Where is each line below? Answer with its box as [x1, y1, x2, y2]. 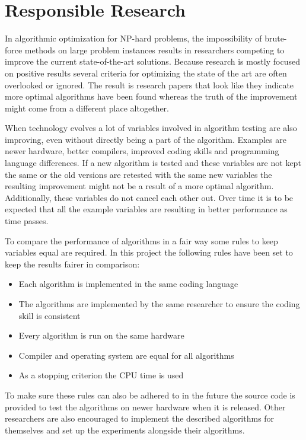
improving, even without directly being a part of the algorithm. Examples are [5, 133, 286, 145]
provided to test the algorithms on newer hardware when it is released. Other [5, 400, 286, 413]
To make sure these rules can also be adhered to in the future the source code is [5, 388, 295, 401]
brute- [264, 32, 287, 44]
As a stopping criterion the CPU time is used [18, 369, 184, 381]
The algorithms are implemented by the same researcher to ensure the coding [18, 298, 300, 310]
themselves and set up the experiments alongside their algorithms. [5, 423, 245, 436]
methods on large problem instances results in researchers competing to [24, 43, 285, 56]
